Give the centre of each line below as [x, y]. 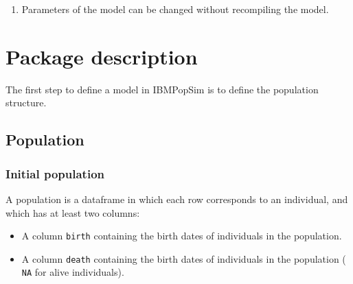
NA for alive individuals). [73, 272]
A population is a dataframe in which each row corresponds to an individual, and [177, 199]
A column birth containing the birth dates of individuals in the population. [182, 236]
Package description [102, 56]
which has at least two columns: [73, 212]
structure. [26, 103]
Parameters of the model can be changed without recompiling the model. [175, 9]
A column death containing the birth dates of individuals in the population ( [184, 258]
